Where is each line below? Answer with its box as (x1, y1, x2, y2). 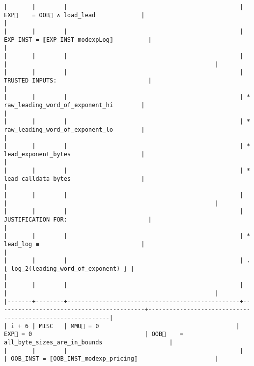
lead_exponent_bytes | (4, 150, 145, 158)
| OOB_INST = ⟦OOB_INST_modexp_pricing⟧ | (4, 355, 219, 363)
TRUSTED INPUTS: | (4, 77, 152, 84)
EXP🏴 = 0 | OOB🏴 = (4, 331, 184, 338)
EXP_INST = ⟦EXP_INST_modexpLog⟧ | (4, 36, 152, 43)
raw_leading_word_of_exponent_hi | (4, 101, 145, 109)
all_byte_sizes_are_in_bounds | (4, 338, 173, 346)
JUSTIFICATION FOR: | (4, 216, 152, 224)
